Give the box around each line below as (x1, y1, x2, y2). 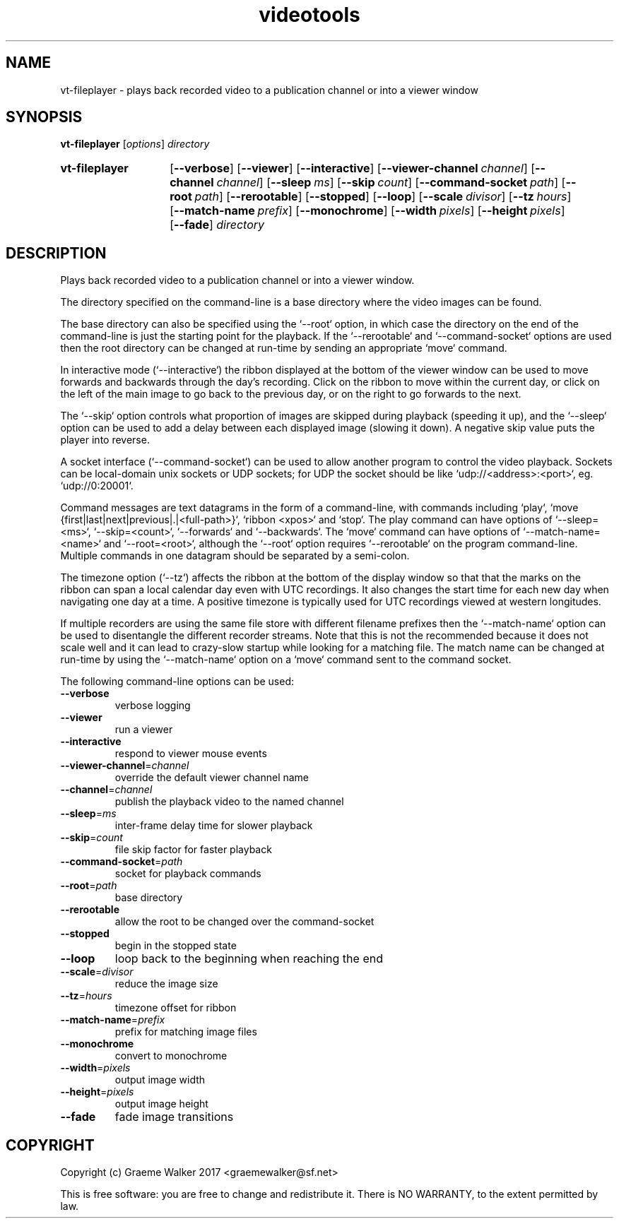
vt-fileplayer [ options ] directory (60, 138, 210, 150)
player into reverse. (60, 434, 150, 446)
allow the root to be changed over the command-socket (114, 915, 375, 928)
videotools (259, 3, 360, 27)
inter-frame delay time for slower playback (114, 819, 313, 832)
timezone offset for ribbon (114, 1002, 237, 1014)
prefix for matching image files (114, 1026, 257, 1038)
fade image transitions (114, 1110, 234, 1124)
